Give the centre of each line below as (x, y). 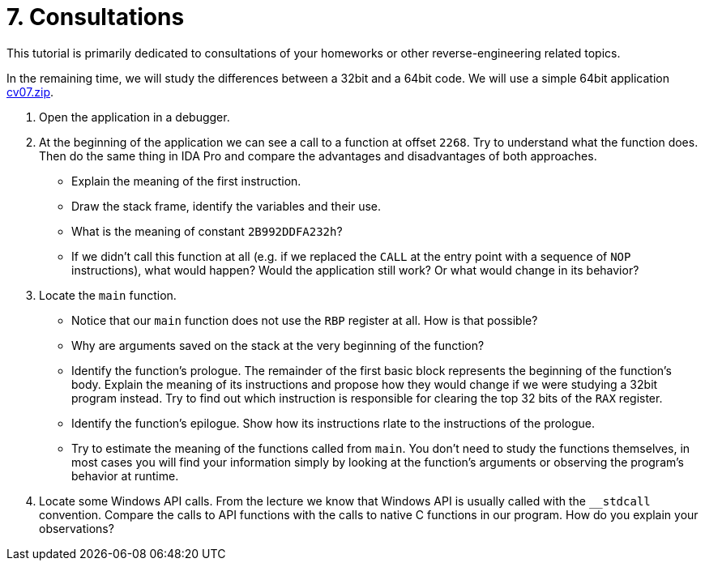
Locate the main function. (108, 295)
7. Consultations (96, 17)
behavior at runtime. (125, 475)
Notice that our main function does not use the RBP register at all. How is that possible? (305, 320)
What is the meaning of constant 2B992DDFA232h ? (207, 231)
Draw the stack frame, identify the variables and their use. (226, 206)
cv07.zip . (30, 92)
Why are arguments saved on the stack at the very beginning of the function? (278, 345)
